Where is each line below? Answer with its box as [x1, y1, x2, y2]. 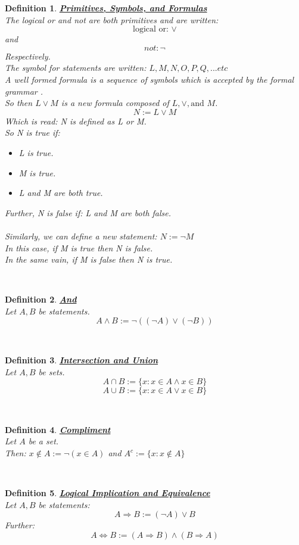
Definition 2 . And [5, 293, 77, 306]
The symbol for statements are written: [5, 61, 147, 74]
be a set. [28, 435, 59, 447]
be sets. [38, 365, 65, 378]
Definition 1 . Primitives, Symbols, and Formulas [5, 2, 207, 14]
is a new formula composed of [61, 96, 169, 109]
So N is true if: [5, 126, 60, 139]
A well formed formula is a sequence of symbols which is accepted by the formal [5, 73, 294, 85]
